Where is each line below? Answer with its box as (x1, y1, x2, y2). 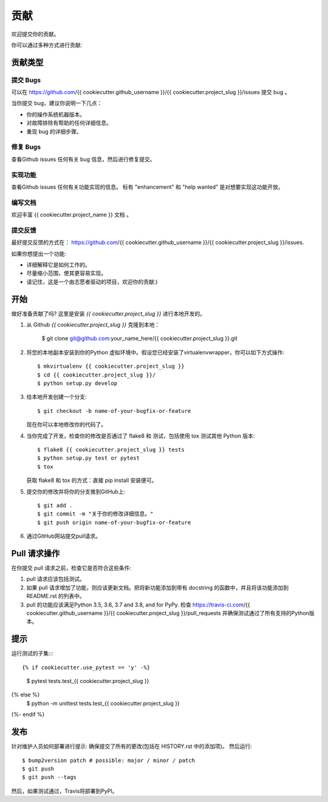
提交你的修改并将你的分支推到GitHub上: (26, 488, 126, 495)
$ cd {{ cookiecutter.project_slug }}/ (37, 371, 156, 378)
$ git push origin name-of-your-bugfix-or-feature (37, 519, 191, 526)
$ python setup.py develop (37, 380, 118, 387)
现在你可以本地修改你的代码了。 (26, 421, 106, 428)
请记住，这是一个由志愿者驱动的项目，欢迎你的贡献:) (26, 278, 158, 285)
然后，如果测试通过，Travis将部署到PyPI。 (11, 787, 118, 795)
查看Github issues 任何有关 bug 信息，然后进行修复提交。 (11, 155, 155, 163)
